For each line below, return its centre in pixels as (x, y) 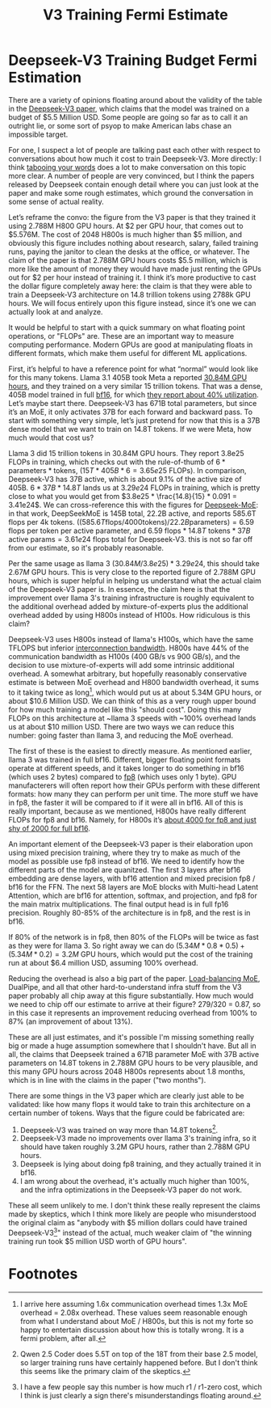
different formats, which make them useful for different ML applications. (128, 353)
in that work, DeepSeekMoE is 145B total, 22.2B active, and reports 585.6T (132, 513)
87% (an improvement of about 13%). (71, 1021)
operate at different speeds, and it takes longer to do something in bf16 (126, 768)
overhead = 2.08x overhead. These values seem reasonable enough (133, 1313)
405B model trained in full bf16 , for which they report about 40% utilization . (134, 395)
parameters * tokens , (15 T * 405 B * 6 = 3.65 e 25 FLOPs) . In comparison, (128, 470)
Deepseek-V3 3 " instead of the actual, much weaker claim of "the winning (130, 1232)
